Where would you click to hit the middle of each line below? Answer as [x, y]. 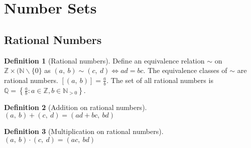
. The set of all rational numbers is [160, 80]
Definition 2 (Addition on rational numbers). [76, 107]
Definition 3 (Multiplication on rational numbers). [84, 131]
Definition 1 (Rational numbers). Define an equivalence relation [104, 60]
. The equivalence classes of [185, 70]
